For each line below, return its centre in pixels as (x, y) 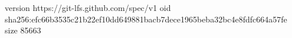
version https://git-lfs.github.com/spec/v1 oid (88, 7)
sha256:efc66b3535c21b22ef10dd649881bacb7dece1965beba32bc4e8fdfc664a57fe (146, 19)
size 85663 (23, 30)
